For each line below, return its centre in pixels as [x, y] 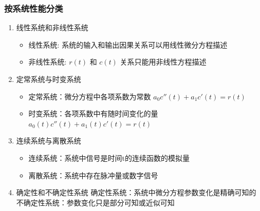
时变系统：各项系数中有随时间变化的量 [93, 113]
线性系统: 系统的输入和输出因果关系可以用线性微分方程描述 [128, 44]
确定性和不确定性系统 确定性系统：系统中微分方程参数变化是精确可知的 [136, 192]
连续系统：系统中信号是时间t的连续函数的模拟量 [109, 157]
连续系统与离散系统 [49, 141]
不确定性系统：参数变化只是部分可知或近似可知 [95, 202]
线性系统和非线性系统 [52, 27]
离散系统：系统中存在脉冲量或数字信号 [93, 175]
